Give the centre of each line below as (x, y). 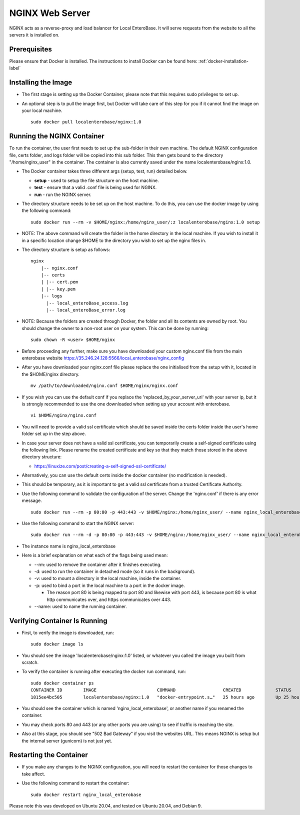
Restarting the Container (49, 755)
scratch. (30, 662)
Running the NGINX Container (57, 136)
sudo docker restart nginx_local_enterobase (86, 794)
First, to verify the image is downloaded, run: (68, 632)
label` (15, 68)
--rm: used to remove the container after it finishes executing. (98, 564)
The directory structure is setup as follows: (66, 249)
